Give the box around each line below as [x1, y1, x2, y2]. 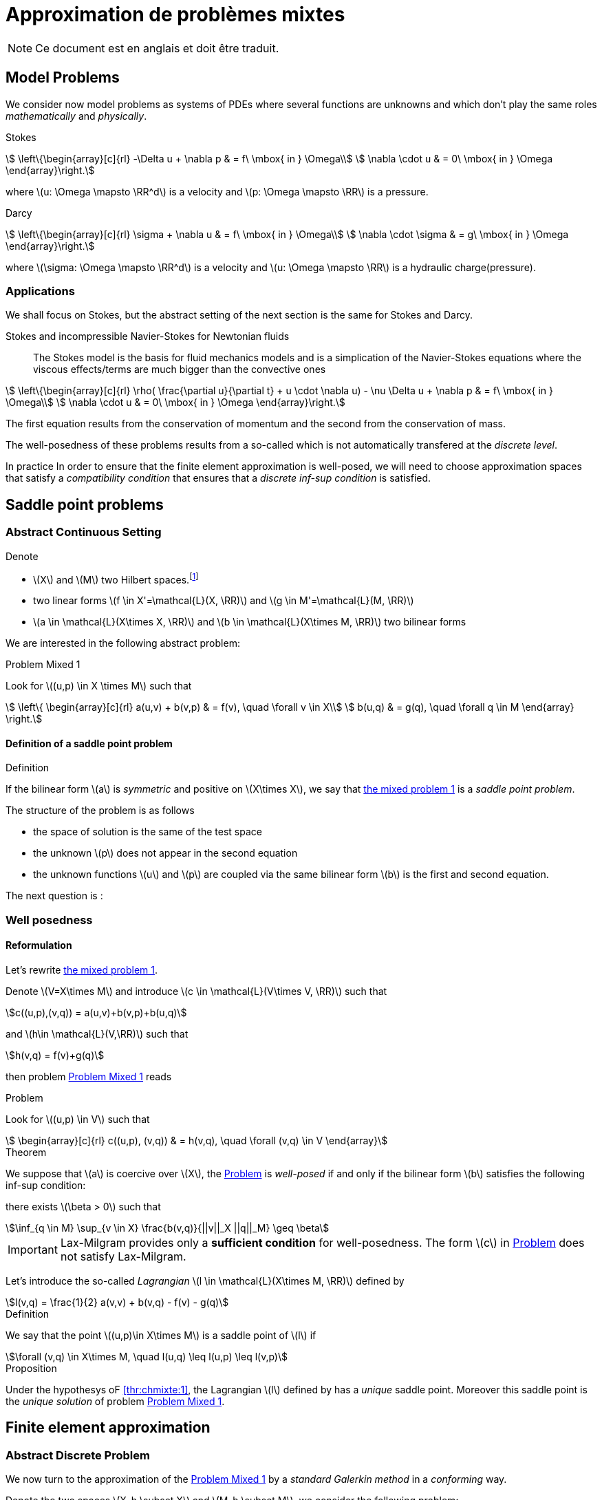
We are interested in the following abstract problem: [6, 637, 240, 650]
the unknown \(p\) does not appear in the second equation [33, 847, 298, 859]
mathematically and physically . [6, 109, 147, 122]
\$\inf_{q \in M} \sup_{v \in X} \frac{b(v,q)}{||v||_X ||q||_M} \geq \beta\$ [6, 1222, 330, 1234]
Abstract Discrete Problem [6, 1448, 150, 1462]
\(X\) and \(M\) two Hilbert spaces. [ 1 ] [33, 571, 199, 586]
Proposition [6, 1362, 57, 1375]
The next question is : [6, 890, 103, 902]
